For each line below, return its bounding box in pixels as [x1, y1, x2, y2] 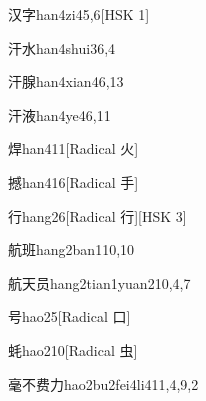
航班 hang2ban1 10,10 [8, 239, 135, 260]
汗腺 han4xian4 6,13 [8, 71, 124, 92]
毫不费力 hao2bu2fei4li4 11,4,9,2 [8, 373, 199, 394]
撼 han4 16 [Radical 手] [8, 171, 139, 192]
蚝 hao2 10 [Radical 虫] [8, 339, 138, 360]
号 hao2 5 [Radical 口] [8, 306, 131, 327]
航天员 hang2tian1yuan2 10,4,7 [8, 272, 191, 293]
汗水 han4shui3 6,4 [8, 37, 116, 58]
